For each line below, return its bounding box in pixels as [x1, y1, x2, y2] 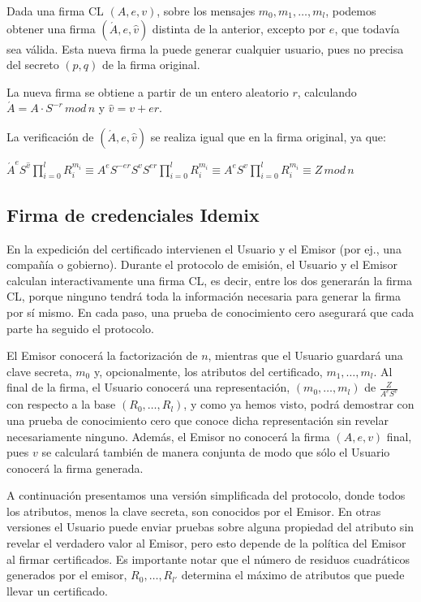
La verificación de [6, 128, 94, 145]
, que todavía [334, 19, 400, 37]
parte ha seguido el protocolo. [6, 319, 154, 336]
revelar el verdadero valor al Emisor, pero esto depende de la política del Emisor [6, 535, 406, 552]
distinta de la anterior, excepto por [152, 19, 326, 37]
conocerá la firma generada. [6, 459, 144, 476]
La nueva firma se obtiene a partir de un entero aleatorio [6, 83, 289, 100]
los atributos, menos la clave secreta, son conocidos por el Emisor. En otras [6, 502, 381, 519]
